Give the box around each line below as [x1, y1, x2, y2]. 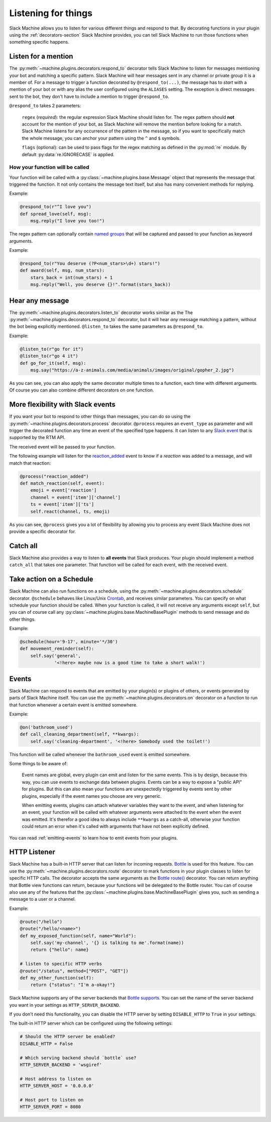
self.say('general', [30, 653, 81, 658]
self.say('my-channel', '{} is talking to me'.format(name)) [30, 940, 184, 945]
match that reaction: [9, 460, 51, 466]
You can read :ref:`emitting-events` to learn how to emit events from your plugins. [9, 834, 178, 840]
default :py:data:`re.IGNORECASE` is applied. [22, 151, 115, 158]
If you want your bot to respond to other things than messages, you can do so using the [9, 413, 191, 419]
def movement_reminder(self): [20, 646, 94, 652]
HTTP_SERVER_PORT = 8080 [20, 1104, 81, 1110]
